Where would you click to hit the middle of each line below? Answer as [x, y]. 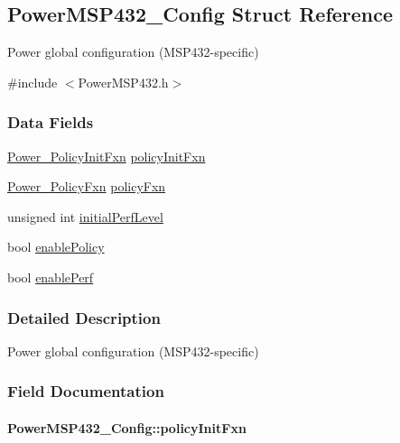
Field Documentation [86, 391]
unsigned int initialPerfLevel [85, 216]
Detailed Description [84, 317]
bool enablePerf [51, 277]
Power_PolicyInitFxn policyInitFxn [107, 156]
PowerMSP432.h [123, 82]
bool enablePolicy [56, 247]
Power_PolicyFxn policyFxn [87, 186]
